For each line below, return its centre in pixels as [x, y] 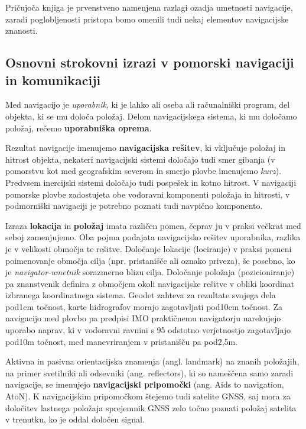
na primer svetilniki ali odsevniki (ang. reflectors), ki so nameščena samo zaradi [149, 372]
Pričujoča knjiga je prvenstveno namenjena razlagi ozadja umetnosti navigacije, [149, 7]
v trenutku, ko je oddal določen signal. [75, 419]
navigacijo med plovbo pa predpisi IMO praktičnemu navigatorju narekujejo [143, 318]
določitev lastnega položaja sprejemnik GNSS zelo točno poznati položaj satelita [151, 407]
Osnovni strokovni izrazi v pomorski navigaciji [150, 62]
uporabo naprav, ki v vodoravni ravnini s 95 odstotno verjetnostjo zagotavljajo [148, 330]
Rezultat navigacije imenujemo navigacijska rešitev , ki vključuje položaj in [146, 148]
